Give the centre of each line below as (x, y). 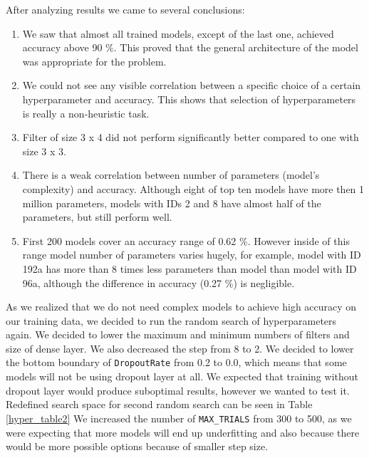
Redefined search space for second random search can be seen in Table (159, 404)
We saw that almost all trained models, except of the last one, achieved (178, 33)
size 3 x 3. (44, 151)
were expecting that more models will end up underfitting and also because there (183, 432)
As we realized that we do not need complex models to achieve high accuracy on (181, 307)
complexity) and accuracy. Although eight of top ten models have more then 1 (193, 188)
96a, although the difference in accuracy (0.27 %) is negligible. (158, 282)
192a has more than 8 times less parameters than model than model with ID (189, 268)
